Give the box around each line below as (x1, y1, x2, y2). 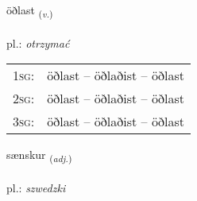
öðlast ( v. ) (6, 2, 53, 20)
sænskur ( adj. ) (6, 146, 72, 165)
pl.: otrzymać (6, 34, 70, 51)
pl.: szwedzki (6, 180, 66, 196)
